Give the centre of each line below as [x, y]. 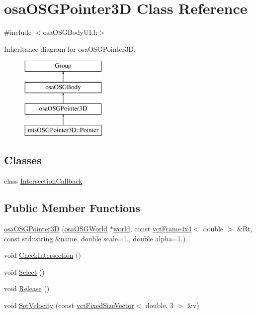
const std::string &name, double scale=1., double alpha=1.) [95, 238]
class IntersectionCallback [43, 181]
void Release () [27, 288]
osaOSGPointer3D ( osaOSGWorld [56, 229]
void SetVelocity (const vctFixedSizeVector [69, 305]
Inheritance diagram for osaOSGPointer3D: [70, 49]
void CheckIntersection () [43, 255]
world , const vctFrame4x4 [152, 229]
